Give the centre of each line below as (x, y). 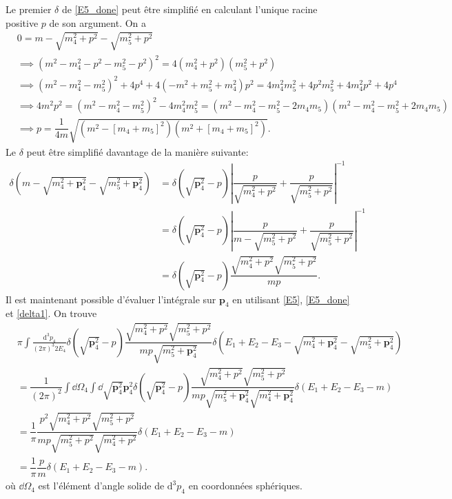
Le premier (29, 9)
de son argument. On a (98, 22)
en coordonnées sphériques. (245, 486)
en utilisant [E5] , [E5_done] (291, 299)
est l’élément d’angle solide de (101, 486)
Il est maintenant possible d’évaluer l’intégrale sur (111, 299)
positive (22, 22)
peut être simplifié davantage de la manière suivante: (137, 151)
